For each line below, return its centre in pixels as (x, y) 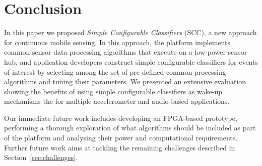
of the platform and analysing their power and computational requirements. (121, 138)
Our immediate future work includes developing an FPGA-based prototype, (121, 118)
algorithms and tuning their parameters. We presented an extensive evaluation (125, 81)
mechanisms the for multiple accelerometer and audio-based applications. (117, 101)
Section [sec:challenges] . (41, 157)
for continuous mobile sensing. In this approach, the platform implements (117, 42)
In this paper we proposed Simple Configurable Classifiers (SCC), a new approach (130, 32)
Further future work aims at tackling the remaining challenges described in (120, 147)
